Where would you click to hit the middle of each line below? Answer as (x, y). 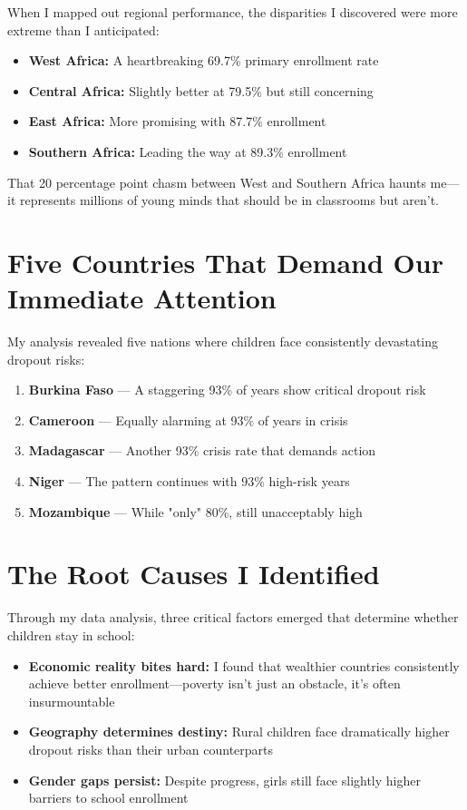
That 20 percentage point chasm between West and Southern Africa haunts (217, 182)
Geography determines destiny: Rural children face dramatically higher (239, 732)
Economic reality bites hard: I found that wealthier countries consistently (244, 665)
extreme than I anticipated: (83, 29)
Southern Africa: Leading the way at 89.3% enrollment (188, 151)
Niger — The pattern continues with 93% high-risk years (189, 481)
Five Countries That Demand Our (225, 262)
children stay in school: (71, 634)
